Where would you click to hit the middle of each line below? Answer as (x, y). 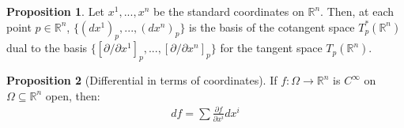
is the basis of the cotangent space (272, 26)
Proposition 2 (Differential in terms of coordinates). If (142, 80)
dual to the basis (47, 48)
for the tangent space (271, 48)
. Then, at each (357, 11)
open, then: (73, 95)
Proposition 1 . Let (56, 11)
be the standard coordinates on (228, 11)
